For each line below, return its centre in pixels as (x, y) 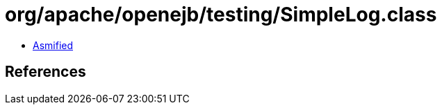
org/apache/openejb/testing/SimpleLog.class (221, 15)
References (46, 72)
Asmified (53, 45)
